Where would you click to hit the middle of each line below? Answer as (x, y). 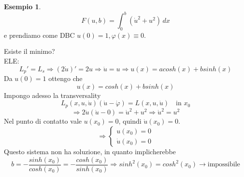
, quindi (130, 121)
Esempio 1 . (22, 6)
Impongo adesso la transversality (52, 95)
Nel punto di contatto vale (43, 121)
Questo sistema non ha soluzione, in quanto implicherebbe (90, 152)
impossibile (224, 165)
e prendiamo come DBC (39, 35)
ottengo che (65, 78)
